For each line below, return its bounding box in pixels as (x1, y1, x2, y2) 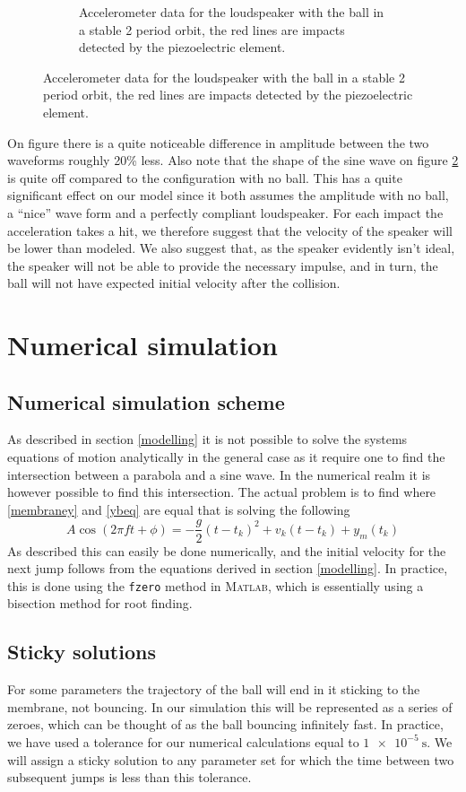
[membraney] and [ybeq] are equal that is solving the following (7, 500, 350, 518)
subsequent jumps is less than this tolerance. (7, 768, 252, 787)
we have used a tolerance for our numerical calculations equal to (7, 732, 359, 751)
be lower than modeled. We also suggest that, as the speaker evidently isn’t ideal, (7, 239, 455, 257)
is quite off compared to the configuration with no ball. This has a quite (7, 168, 402, 187)
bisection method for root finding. (7, 594, 193, 613)
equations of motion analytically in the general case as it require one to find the (7, 448, 445, 466)
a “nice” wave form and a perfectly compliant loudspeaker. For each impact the (7, 203, 444, 222)
